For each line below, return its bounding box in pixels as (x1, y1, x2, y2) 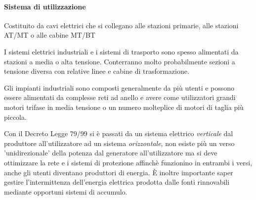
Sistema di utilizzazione (4, 1, 86, 11)
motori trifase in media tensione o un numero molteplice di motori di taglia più (4, 101, 244, 112)
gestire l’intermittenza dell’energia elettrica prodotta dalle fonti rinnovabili (4, 177, 230, 187)
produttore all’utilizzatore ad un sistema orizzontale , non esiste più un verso (4, 138, 235, 148)
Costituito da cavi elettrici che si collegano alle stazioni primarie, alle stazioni (4, 20, 239, 30)
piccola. (4, 111, 27, 122)
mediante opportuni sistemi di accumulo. (4, 186, 128, 197)
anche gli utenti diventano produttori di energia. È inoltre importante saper (4, 167, 233, 177)
